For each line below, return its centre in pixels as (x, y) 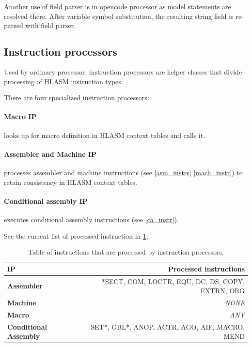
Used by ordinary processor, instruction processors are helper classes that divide (123, 71)
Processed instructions (206, 268)
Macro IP (20, 116)
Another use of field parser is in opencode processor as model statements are (118, 6)
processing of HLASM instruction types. (63, 81)
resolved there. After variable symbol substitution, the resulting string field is (119, 16)
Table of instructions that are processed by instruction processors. (126, 252)
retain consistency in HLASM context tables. (71, 182)
